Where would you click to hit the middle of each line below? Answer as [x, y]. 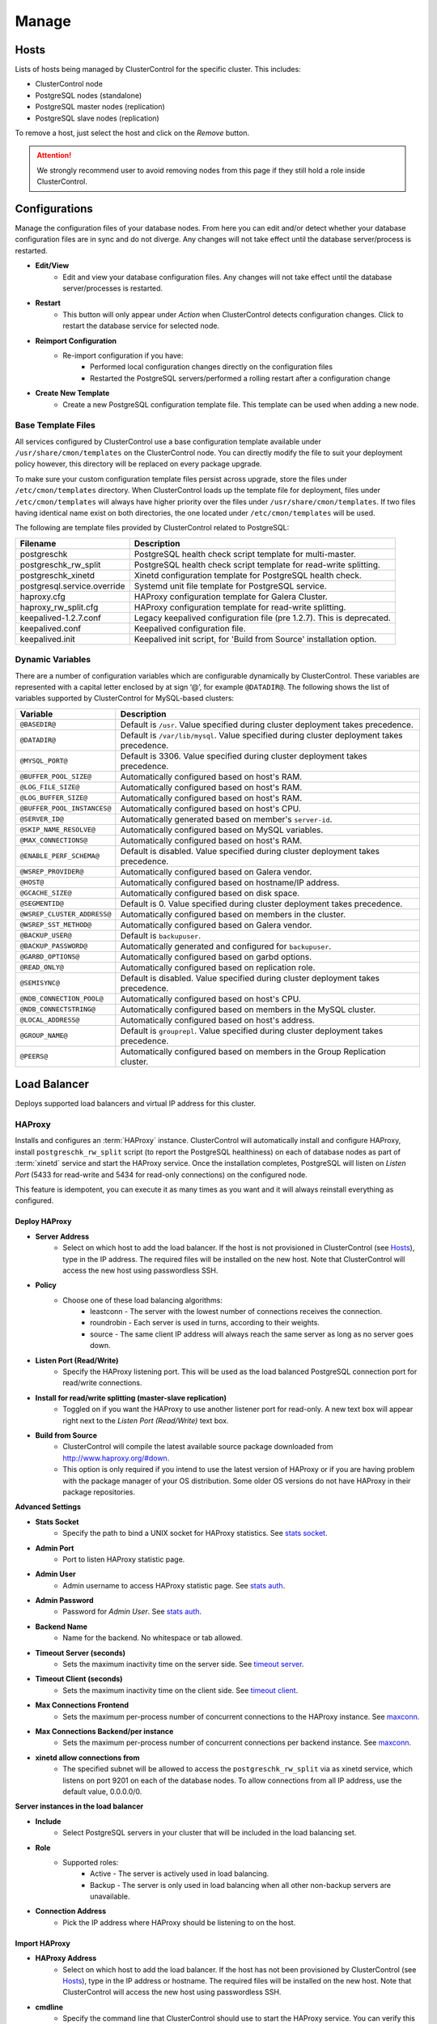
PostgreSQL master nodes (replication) [100, 107]
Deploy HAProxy [43, 1222]
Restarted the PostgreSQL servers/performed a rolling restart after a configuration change [240, 378]
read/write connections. [102, 1383]
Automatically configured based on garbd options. [216, 957]
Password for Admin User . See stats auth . [132, 1612]
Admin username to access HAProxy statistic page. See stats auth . [174, 1585]
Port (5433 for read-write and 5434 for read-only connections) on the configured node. [161, 1175]
